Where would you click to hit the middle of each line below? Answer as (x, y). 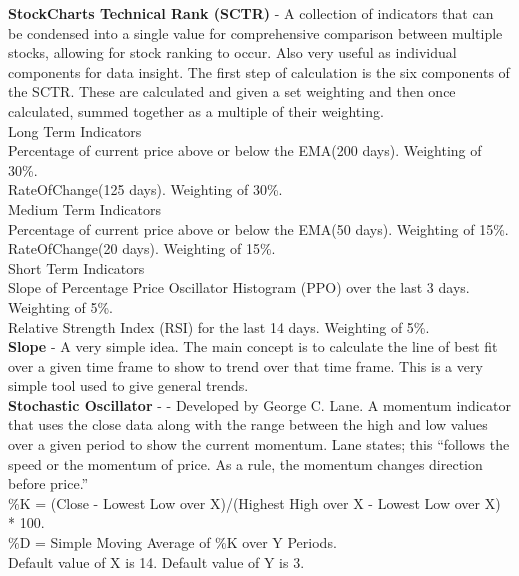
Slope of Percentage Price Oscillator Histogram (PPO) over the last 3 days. (239, 287)
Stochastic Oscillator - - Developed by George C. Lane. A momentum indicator (259, 404)
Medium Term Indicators (84, 208)
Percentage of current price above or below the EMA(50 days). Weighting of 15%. (258, 228)
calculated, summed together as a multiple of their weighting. (196, 110)
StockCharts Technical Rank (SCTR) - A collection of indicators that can (251, 13)
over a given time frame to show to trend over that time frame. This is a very (245, 365)
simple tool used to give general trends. (128, 385)
